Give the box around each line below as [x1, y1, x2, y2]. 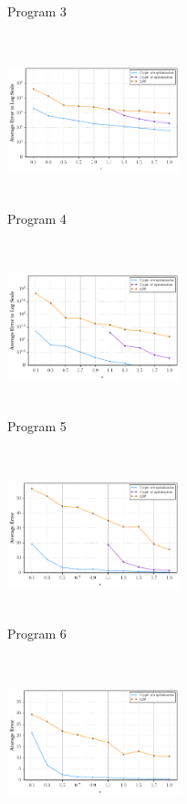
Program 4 [7, 209, 67, 228]
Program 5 [7, 417, 67, 436]
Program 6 [7, 624, 67, 643]
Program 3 [7, 2, 67, 20]
